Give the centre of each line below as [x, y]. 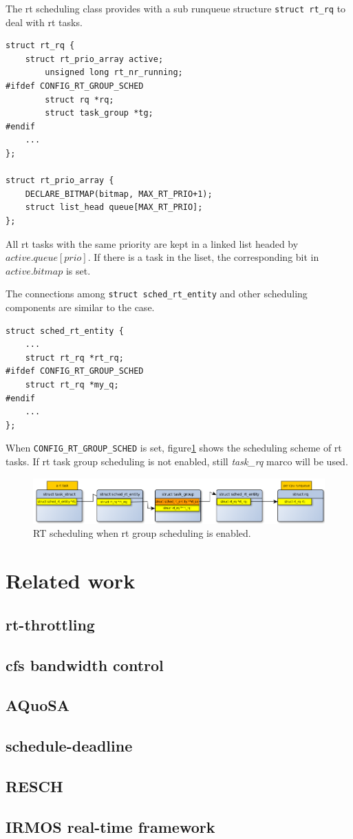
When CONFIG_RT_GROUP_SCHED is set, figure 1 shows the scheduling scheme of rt [174, 448]
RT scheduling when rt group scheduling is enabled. [142, 533]
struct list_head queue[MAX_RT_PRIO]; [114, 208]
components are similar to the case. [80, 307]
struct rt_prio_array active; [94, 59]
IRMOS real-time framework [110, 826]
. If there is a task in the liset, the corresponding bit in [203, 257]
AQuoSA [38, 705]
